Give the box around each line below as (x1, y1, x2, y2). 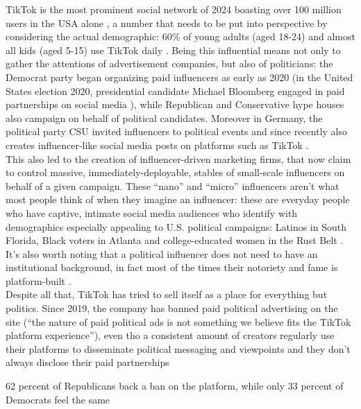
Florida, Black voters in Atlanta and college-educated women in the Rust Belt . (6, 233, 344, 247)
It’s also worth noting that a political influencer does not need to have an (6, 246, 318, 261)
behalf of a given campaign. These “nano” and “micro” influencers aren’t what (6, 178, 339, 193)
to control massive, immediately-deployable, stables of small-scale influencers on (6, 165, 345, 180)
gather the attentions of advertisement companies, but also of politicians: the (6, 56, 333, 71)
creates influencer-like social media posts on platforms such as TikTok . (6, 137, 309, 152)
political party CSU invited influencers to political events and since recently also (6, 124, 347, 139)
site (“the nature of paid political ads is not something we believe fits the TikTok (6, 314, 351, 329)
